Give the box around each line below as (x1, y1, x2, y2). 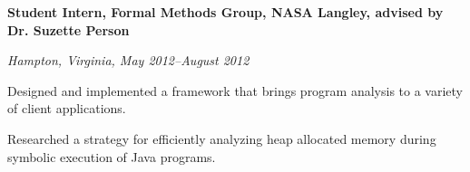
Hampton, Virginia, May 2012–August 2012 (7, 51, 250, 70)
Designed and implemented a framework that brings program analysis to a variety (7, 81, 464, 100)
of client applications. (7, 99, 126, 118)
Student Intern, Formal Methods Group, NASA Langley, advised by (7, 3, 444, 21)
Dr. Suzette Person (7, 20, 130, 39)
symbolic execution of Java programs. (7, 147, 216, 166)
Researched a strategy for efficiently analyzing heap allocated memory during (7, 129, 436, 148)
